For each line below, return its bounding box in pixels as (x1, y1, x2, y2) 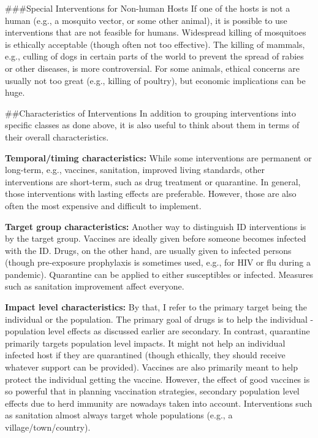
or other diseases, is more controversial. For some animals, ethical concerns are (5, 61, 300, 74)
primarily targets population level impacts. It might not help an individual (5, 336, 286, 349)
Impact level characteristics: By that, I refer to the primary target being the (5, 301, 308, 313)
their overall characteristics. (5, 130, 109, 143)
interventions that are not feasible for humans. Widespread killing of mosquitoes (5, 26, 306, 39)
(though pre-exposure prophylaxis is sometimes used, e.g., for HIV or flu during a (5, 256, 311, 269)
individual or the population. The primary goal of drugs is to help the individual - (5, 312, 314, 325)
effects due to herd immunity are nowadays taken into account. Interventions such (5, 396, 312, 409)
